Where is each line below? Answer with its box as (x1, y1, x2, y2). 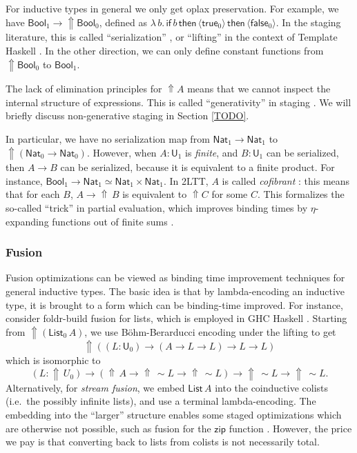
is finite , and (185, 145, 238, 159)
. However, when (86, 145, 157, 159)
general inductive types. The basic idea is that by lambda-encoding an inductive (6, 283, 345, 298)
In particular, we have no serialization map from (6, 132, 210, 146)
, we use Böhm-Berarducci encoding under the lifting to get (84, 324, 336, 339)
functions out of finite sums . (52, 214, 174, 228)
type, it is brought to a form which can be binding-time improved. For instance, (6, 297, 343, 312)
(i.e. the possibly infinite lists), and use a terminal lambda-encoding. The (6, 394, 316, 408)
